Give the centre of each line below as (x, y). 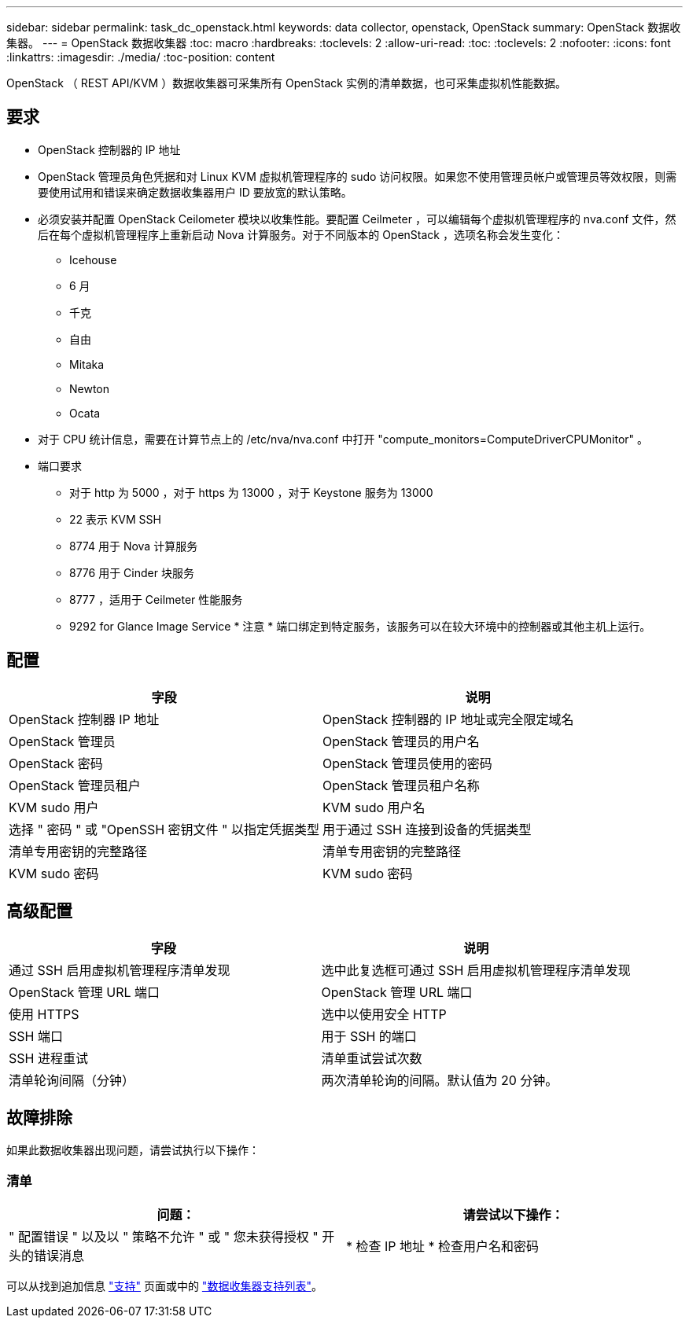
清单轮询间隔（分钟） (72, 1080)
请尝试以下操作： (513, 1215)
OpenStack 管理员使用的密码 (407, 763)
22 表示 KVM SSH (115, 519)
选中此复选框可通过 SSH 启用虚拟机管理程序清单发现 (476, 970)
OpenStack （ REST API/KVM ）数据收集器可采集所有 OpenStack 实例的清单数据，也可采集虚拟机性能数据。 (286, 83)
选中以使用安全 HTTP (384, 1014)
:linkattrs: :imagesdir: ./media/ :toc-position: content (141, 57)
